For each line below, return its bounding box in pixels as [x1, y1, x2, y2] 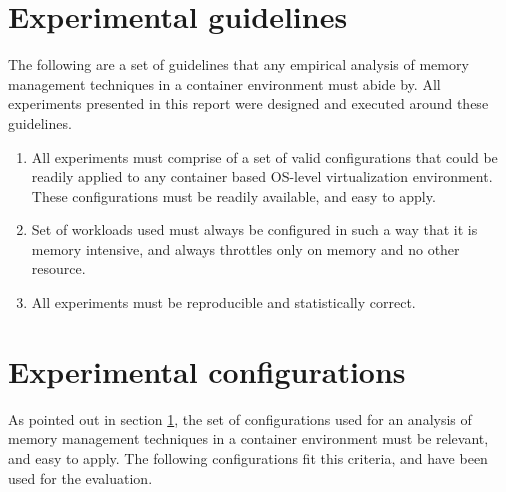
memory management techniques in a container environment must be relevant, [8, 428, 489, 449]
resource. [31, 258, 86, 279]
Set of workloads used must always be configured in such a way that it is [31, 219, 478, 240]
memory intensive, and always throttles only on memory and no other [31, 238, 460, 259]
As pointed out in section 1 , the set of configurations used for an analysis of [8, 408, 472, 429]
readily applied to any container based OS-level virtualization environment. [31, 166, 493, 187]
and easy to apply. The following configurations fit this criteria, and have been [8, 447, 488, 468]
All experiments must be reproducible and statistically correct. [31, 292, 416, 313]
